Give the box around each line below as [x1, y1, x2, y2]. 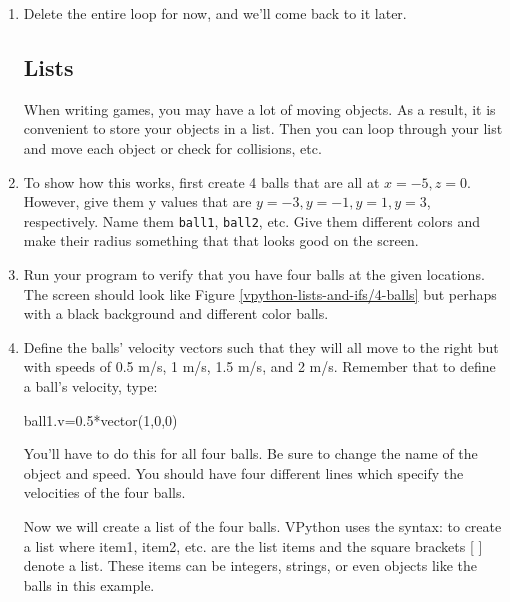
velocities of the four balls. [23, 482, 186, 503]
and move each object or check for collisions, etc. [23, 137, 322, 158]
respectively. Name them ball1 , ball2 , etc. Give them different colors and [23, 210, 480, 231]
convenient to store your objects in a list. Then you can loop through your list [23, 118, 503, 139]
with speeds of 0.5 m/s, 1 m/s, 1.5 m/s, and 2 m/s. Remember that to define [23, 356, 496, 377]
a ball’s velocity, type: [23, 375, 158, 396]
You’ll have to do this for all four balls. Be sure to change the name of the [23, 443, 478, 464]
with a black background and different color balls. [23, 303, 329, 324]
